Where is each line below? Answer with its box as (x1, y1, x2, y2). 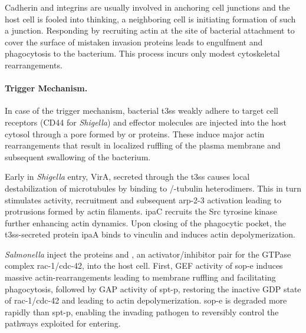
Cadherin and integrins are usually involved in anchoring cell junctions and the (5, 1, 290, 13)
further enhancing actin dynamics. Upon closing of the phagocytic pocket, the (5, 216, 287, 229)
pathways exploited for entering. (5, 317, 121, 329)
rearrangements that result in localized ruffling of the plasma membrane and (5, 139, 281, 151)
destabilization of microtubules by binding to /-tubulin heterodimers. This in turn (5, 182, 301, 194)
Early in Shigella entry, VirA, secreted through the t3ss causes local (5, 170, 250, 183)
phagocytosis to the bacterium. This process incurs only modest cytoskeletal (5, 47, 280, 60)
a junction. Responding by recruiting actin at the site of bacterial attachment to (5, 24, 295, 37)
